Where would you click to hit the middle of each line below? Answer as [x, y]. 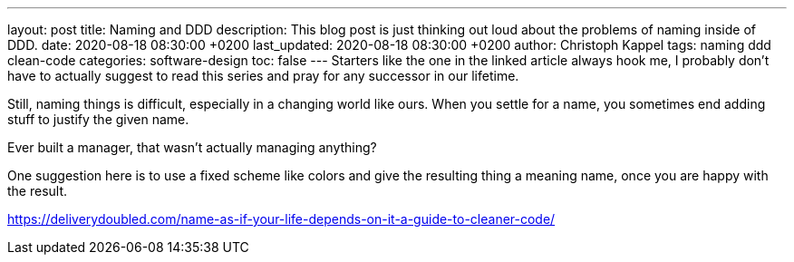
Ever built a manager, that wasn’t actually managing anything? [192, 147]
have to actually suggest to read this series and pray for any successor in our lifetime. [263, 76]
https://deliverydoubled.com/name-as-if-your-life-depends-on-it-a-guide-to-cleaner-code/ [281, 219]
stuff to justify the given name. [98, 119]
